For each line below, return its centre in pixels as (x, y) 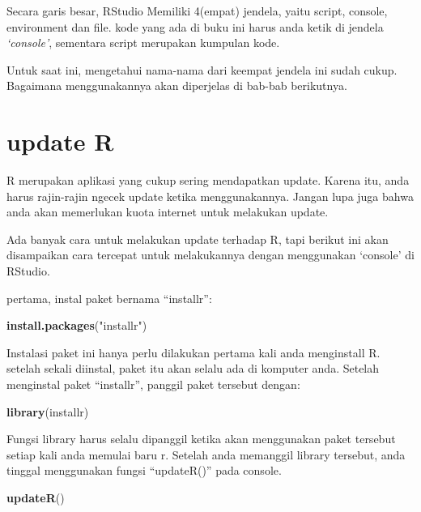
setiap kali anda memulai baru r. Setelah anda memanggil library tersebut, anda (206, 454)
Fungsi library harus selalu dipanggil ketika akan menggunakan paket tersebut (201, 439)
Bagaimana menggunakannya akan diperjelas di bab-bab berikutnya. (177, 85)
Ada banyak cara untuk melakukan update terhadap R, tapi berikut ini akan (198, 239)
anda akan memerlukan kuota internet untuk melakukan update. (168, 212)
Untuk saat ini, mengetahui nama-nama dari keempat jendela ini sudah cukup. (202, 69)
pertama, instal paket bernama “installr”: (109, 298)
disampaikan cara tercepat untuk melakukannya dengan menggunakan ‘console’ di (210, 255)
